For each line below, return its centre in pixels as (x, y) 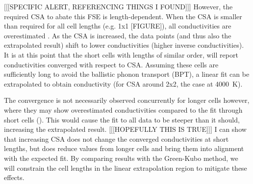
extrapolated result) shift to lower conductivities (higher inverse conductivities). (124, 45)
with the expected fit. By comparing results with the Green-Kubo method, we (121, 158)
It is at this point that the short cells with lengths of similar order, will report (121, 54)
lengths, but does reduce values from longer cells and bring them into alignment (124, 148)
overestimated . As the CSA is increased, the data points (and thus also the (118, 35)
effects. (14, 177)
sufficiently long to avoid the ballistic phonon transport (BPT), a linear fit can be (127, 74)
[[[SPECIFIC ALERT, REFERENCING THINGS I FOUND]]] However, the (118, 6)
